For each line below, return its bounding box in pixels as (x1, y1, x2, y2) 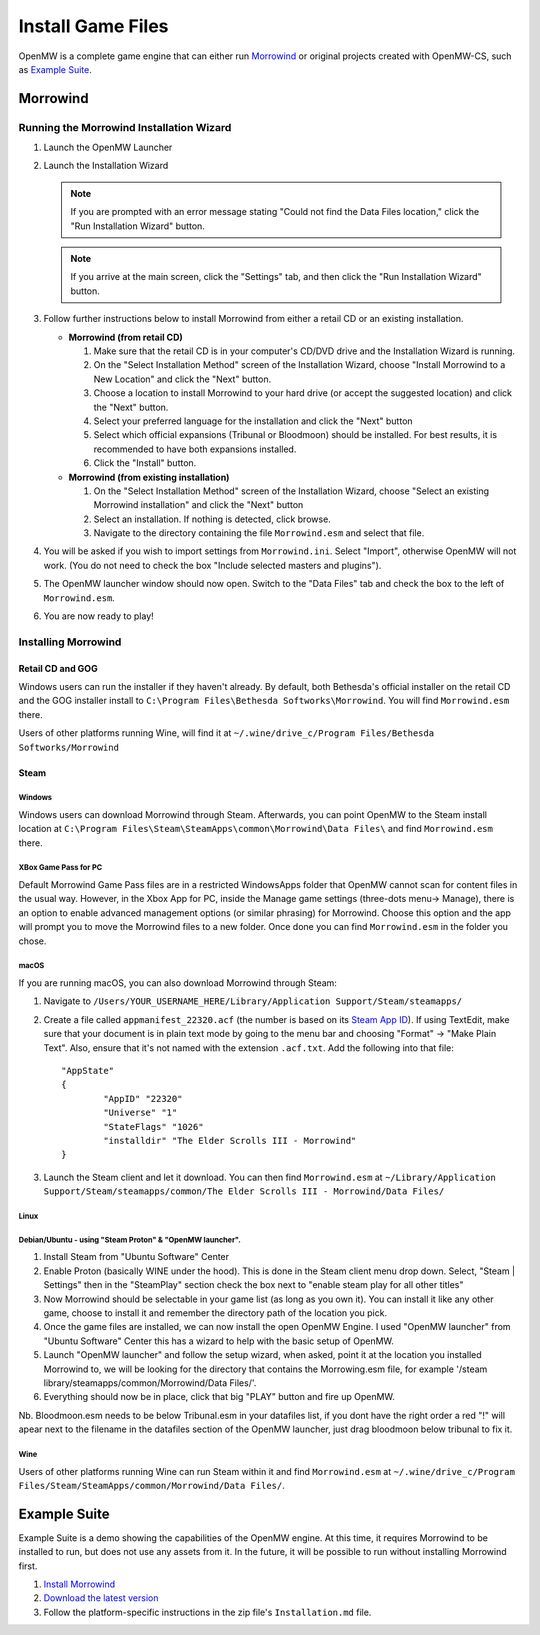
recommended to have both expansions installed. (93, 443, 297, 455)
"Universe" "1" (103, 1107, 178, 1119)
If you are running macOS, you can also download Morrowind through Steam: (18, 977, 337, 989)
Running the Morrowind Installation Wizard (18, 120, 232, 134)
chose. (18, 935, 47, 947)
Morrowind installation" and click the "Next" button (93, 499, 304, 511)
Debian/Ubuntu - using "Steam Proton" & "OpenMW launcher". (18, 1235, 242, 1245)
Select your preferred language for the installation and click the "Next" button (93, 415, 414, 427)
